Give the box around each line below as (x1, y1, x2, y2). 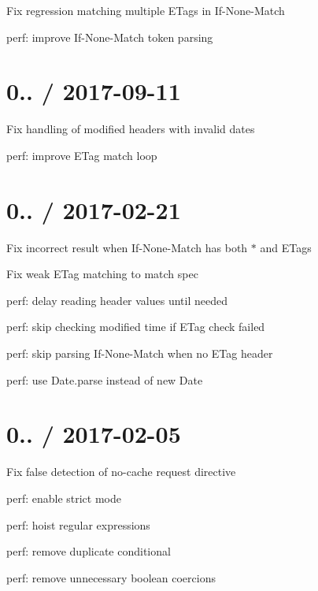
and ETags (260, 239, 312, 255)
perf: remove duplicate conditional (6, 543, 171, 559)
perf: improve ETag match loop (6, 147, 157, 163)
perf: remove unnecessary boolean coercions (6, 569, 216, 585)
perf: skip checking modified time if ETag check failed (6, 318, 265, 335)
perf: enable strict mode (6, 489, 121, 506)
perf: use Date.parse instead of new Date (6, 371, 203, 388)
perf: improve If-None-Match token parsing (6, 28, 213, 45)
